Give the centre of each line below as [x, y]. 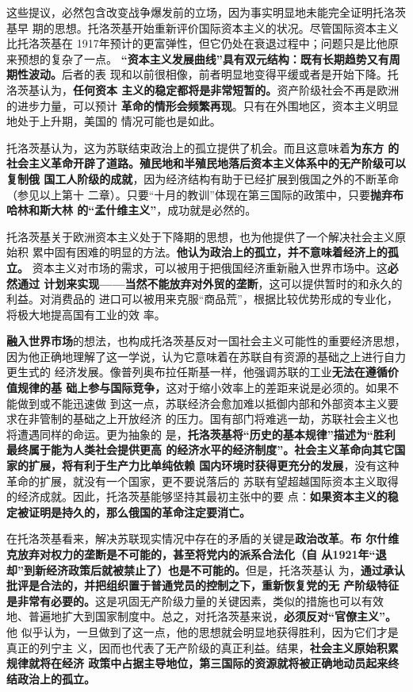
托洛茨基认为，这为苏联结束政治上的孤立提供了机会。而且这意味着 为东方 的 [203, 147]
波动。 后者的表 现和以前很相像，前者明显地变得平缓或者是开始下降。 [208, 74]
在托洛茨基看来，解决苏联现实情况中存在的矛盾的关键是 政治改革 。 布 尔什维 [203, 538]
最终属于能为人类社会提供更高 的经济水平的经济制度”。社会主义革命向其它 [201, 450]
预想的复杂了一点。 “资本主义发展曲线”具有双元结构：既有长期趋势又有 [203, 58]
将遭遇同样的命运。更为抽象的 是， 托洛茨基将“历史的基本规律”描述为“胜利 [201, 434]
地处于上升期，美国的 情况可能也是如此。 [114, 121]
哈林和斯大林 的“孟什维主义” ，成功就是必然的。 [132, 210]
